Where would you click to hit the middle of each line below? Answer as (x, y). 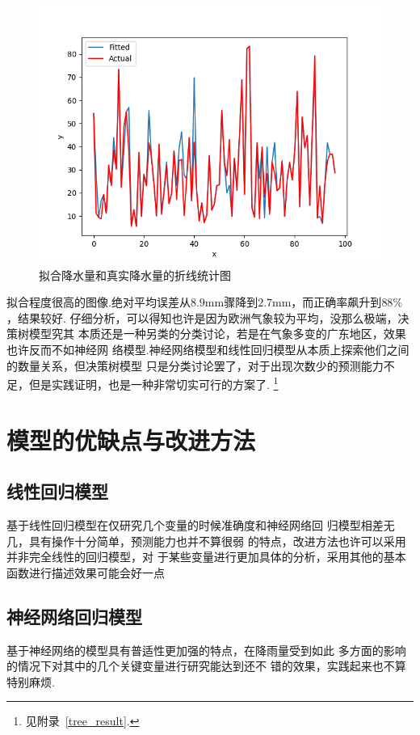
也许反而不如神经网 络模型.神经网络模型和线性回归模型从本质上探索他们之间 (208, 349)
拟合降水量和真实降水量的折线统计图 (135, 275)
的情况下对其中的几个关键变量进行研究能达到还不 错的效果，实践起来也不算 (206, 666)
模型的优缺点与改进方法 (131, 439)
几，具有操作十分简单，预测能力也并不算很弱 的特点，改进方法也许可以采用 (206, 541)
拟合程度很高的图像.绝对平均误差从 (99, 302)
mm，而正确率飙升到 (327, 302)
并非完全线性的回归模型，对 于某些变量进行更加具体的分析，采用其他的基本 (206, 557)
